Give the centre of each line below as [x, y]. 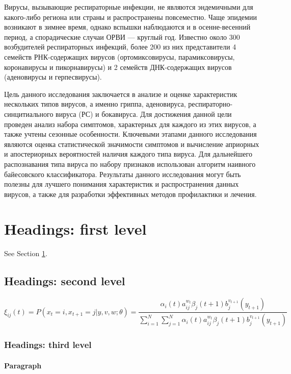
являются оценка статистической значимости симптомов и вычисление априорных [132, 144]
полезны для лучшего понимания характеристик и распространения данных [122, 184]
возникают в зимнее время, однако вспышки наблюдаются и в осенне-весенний [127, 27]
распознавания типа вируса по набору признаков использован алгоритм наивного [130, 164]
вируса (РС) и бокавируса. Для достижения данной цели [144, 114]
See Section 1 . [26, 253]
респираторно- [210, 104]
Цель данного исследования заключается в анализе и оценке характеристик [121, 94]
